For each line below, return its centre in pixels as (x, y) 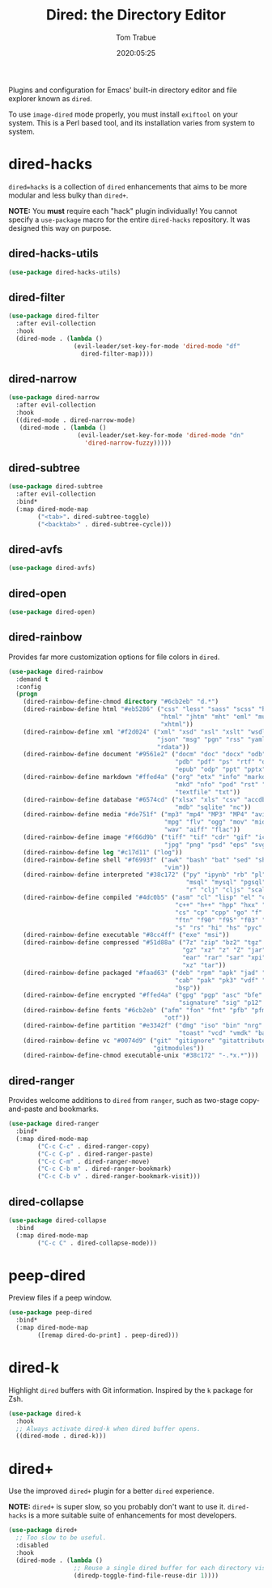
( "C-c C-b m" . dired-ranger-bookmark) (105, 1169)
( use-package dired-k (45, 1413)
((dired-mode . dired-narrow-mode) (76, 420)
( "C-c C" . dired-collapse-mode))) (98, 1243)
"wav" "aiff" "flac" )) (202, 830)
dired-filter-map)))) (117, 354)
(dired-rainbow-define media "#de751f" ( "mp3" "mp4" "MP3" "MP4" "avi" (146, 815)
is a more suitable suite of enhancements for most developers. (132, 1515)
